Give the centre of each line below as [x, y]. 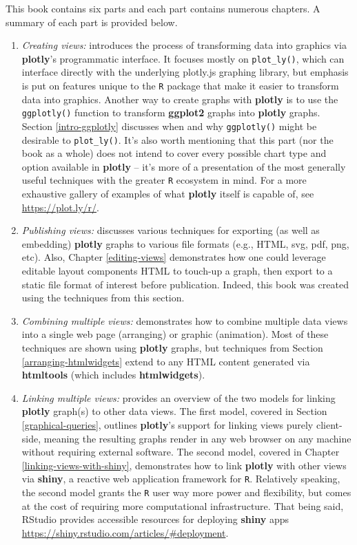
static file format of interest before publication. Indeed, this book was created [185, 284]
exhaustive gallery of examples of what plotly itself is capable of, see [168, 194]
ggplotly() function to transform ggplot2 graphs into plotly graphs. [171, 113]
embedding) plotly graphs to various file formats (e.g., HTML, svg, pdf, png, [185, 243]
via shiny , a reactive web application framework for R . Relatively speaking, [181, 479]
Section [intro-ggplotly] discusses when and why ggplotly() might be [169, 126]
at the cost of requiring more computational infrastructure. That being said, [183, 505]
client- [329, 425]
